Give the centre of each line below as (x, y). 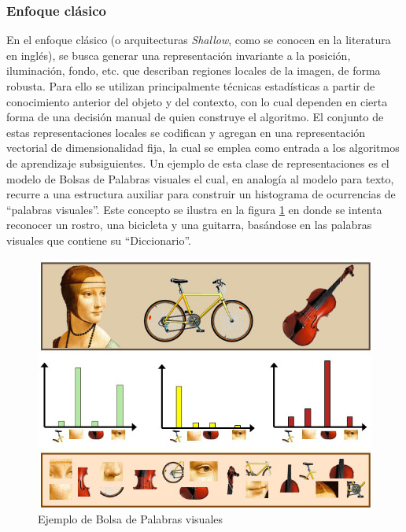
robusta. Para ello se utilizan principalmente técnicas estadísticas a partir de (191, 86)
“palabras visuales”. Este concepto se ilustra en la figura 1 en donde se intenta (194, 209)
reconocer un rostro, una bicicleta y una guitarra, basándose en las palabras (189, 225)
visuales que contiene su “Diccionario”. (99, 240)
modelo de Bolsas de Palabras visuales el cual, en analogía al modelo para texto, (200, 178)
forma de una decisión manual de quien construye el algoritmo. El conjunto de (195, 117)
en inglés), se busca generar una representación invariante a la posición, (179, 55)
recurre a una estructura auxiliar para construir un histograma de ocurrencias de (201, 194)
